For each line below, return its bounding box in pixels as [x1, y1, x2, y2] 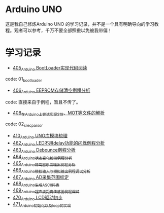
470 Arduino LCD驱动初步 [12, 194, 63, 201]
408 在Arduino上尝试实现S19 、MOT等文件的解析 [12, 110, 105, 117]
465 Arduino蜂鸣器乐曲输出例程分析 [12, 160, 76, 167]
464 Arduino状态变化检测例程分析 [12, 154, 73, 161]
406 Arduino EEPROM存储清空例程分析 [12, 87, 90, 95]
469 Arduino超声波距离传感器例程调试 [12, 187, 80, 195]
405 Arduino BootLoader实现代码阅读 [12, 64, 87, 72]
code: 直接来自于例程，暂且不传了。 [5, 99, 81, 105]
